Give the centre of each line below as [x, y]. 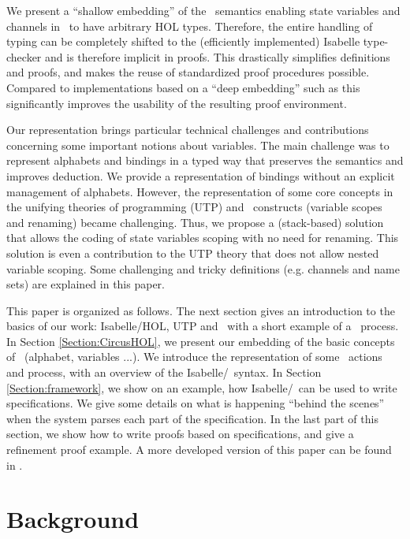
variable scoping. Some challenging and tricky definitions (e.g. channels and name [203, 268]
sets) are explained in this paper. [86, 284]
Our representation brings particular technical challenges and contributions [188, 130]
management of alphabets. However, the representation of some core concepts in [200, 191]
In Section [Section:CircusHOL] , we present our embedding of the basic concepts [201, 341]
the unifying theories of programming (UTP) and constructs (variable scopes [194, 207]
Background [73, 519]
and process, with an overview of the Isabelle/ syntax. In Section [164, 372]
